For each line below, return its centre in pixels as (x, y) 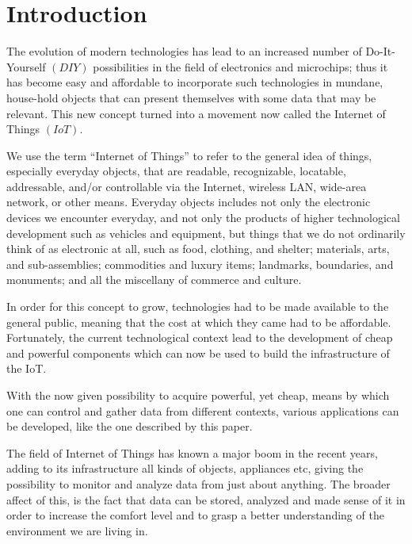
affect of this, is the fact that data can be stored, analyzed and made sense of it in (206, 499)
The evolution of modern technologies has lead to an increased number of (184, 51)
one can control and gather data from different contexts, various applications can (203, 410)
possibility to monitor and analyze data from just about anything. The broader (198, 483)
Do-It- (380, 51)
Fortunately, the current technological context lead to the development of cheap (200, 337)
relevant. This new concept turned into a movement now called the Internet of (196, 113)
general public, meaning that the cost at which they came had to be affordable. (199, 322)
